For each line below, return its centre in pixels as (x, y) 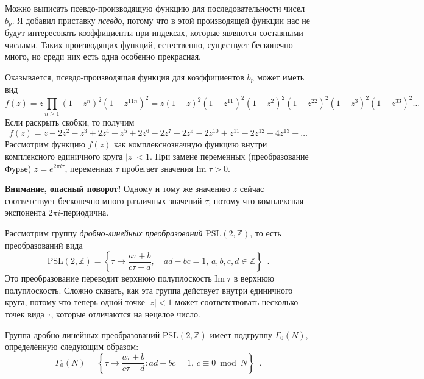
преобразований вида (44, 245)
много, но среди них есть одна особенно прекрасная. (103, 56)
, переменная (89, 168)
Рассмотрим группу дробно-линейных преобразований (104, 232)
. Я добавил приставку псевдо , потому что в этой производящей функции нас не (161, 20)
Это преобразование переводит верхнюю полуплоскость (108, 278)
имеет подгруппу (241, 334)
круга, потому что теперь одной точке (75, 302)
